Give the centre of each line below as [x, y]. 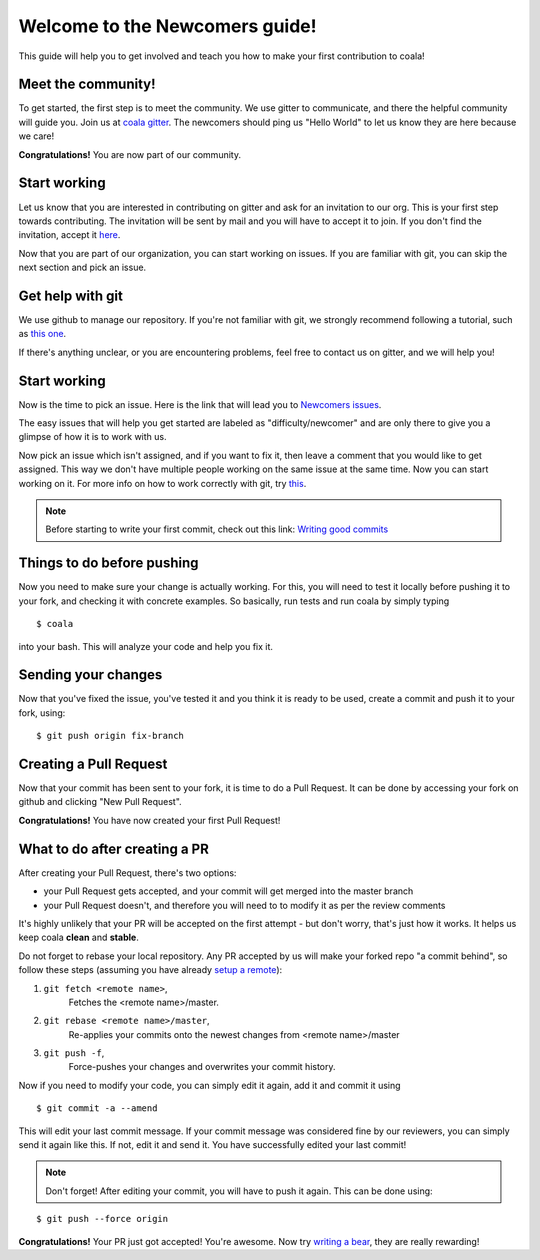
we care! [36, 136]
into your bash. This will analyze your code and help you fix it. [146, 646]
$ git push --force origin [102, 1219]
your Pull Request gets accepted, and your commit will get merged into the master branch [228, 891]
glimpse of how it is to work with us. [92, 437]
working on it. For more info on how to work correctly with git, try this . [162, 483]
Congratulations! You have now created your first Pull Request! [149, 820]
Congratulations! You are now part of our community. [130, 154]
